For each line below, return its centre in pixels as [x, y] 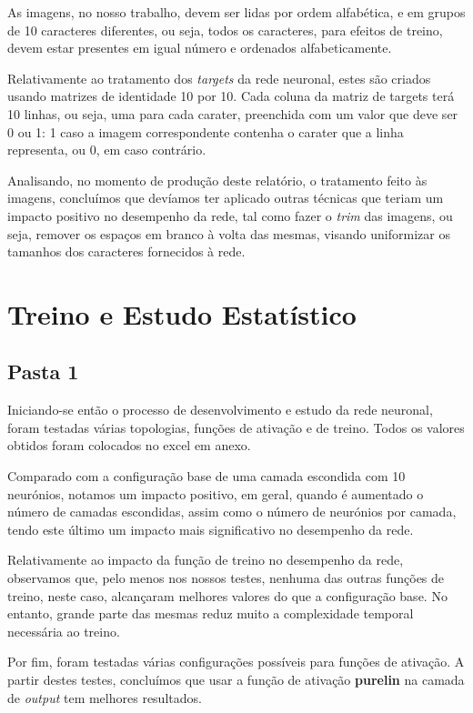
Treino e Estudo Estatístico [182, 313]
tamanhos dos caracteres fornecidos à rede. [126, 251]
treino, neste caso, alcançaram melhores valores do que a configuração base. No [227, 595]
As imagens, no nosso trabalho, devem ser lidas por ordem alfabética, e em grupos [236, 12]
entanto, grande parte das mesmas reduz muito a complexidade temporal [211, 613]
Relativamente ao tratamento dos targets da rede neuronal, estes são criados [219, 78]
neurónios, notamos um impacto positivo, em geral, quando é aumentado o [216, 493]
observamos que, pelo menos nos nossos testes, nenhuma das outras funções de [226, 578]
